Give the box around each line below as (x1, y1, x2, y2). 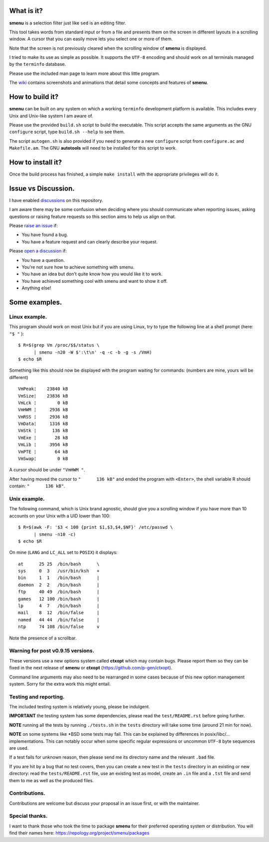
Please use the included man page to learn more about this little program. (9, 70, 160, 76)
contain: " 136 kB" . (9, 483, 65, 489)
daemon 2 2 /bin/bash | (18, 582, 100, 588)
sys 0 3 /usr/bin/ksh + (18, 568, 100, 574)
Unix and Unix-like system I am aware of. (9, 113, 93, 119)
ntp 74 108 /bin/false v (18, 624, 100, 630)
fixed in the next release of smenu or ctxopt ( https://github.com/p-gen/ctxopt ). (9, 665, 172, 671)
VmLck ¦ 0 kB (18, 400, 68, 406)
